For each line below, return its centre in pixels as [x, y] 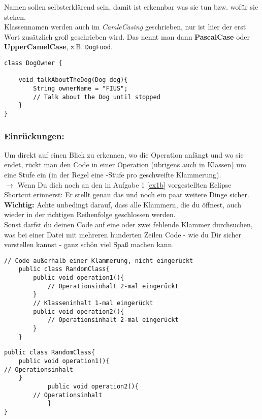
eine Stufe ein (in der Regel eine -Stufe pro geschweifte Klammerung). [113, 175]
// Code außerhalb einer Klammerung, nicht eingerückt [99, 261]
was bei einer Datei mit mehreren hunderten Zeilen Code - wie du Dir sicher [123, 234]
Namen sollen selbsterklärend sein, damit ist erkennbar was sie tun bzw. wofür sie [131, 7]
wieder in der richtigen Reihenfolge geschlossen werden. [90, 214]
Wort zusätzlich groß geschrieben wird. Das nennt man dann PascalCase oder [127, 36]
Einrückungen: [34, 136]
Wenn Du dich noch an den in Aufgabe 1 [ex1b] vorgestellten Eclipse [124, 184]
